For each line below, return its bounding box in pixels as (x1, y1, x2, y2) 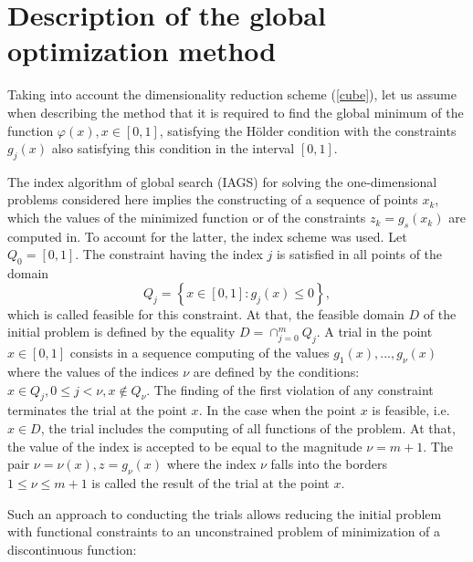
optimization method (7, 32, 277, 69)
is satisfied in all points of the (276, 245, 443, 264)
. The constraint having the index (75, 245, 263, 264)
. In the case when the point (198, 401, 356, 420)
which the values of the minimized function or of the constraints (7, 208, 366, 227)
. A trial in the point (316, 322, 433, 341)
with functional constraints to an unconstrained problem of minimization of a (7, 522, 441, 541)
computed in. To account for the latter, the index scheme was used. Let (7, 226, 407, 245)
